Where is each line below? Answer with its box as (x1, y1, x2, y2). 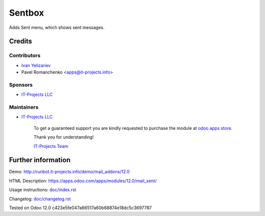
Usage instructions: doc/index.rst (9, 187, 77, 193)
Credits (9, 37, 32, 46)
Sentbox (9, 7, 44, 18)
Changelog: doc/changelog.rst (9, 196, 71, 202)
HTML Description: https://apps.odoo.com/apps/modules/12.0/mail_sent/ (9, 178, 157, 184)
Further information (9, 156, 71, 164)
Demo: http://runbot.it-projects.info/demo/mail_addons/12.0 (9, 169, 130, 175)
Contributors (9, 52, 41, 59)
